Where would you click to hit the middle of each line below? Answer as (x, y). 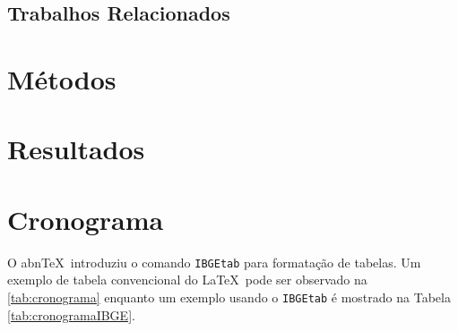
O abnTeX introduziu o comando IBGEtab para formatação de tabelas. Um (214, 262)
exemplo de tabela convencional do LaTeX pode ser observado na (187, 280)
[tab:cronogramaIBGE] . (71, 314)
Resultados (76, 149)
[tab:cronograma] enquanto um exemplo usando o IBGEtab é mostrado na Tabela (229, 297)
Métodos (62, 78)
